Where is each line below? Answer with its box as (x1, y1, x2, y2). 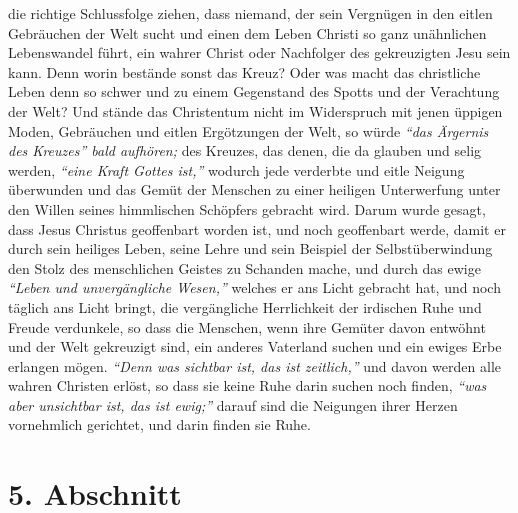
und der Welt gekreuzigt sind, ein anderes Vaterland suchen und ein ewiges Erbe (8, 336, 502, 357)
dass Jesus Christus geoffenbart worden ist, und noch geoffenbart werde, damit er (8, 218, 506, 239)
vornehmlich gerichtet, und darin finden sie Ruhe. (8, 414, 311, 435)
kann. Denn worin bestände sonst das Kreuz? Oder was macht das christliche (8, 61, 481, 82)
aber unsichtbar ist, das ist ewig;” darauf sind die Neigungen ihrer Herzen (8, 394, 458, 415)
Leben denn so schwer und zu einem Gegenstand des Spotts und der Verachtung (8, 81, 500, 102)
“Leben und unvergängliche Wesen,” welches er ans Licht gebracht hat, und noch (8, 277, 501, 298)
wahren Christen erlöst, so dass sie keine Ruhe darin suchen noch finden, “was (8, 375, 487, 396)
